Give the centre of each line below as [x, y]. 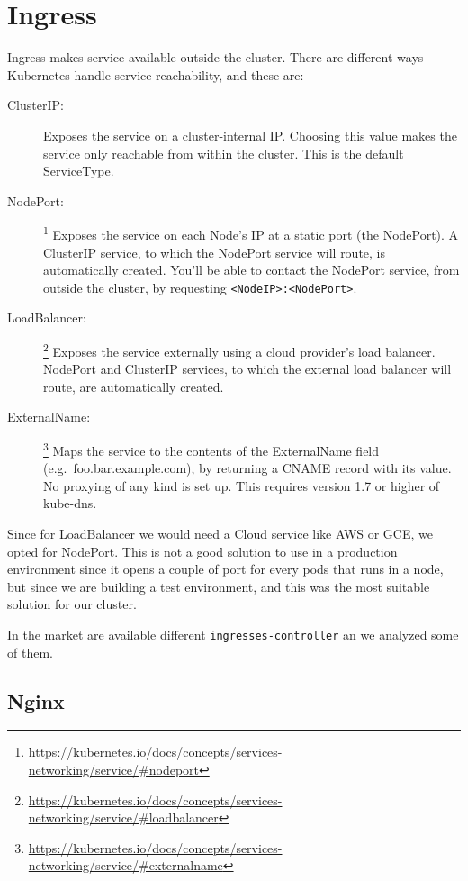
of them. [30, 652]
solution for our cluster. [72, 604]
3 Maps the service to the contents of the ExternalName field [211, 449]
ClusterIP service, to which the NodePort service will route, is [215, 252]
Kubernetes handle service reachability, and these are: [156, 74]
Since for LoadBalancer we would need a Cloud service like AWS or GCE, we [220, 534]
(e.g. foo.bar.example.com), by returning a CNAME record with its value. [247, 468]
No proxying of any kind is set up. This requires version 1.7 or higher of [242, 485]
